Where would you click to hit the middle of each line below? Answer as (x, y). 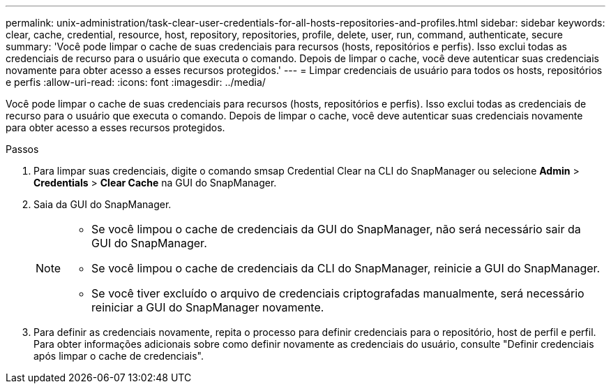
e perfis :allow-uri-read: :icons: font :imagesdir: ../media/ (136, 82)
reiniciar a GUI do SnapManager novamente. (208, 307)
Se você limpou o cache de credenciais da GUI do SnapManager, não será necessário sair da (336, 229)
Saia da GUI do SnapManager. (103, 204)
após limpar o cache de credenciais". (119, 356)
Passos (22, 149)
